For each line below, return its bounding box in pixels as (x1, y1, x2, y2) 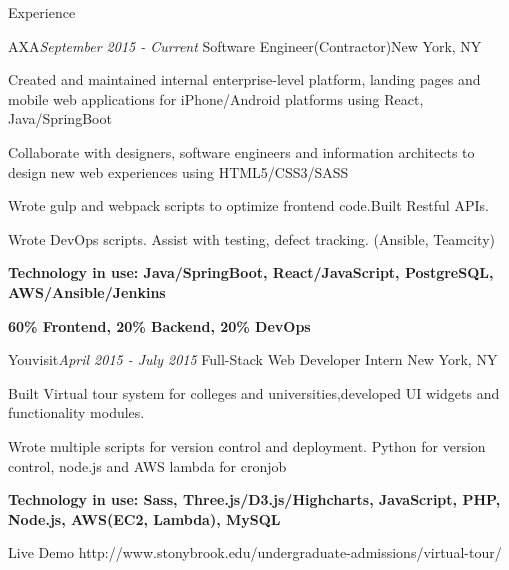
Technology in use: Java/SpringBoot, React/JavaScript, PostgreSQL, (8, 262, 494, 283)
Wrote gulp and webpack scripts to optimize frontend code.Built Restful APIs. (8, 195, 489, 216)
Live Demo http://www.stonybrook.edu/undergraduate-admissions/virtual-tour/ (8, 542, 502, 563)
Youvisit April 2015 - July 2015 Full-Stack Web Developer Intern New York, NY (8, 349, 498, 370)
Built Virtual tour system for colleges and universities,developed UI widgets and (8, 382, 500, 403)
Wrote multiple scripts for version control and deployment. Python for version (8, 435, 486, 456)
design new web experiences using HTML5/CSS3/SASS (8, 161, 349, 182)
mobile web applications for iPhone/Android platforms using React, (8, 88, 424, 109)
